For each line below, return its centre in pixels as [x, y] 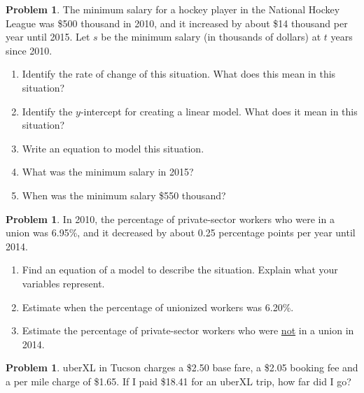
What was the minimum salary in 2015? [108, 172]
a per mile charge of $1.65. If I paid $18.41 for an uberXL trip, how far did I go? [178, 381]
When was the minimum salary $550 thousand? [124, 195]
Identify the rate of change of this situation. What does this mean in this [179, 74]
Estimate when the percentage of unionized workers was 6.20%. [158, 307]
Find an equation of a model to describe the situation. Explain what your [180, 270]
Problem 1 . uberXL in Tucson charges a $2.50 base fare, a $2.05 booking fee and [182, 367]
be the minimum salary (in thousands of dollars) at [211, 37]
